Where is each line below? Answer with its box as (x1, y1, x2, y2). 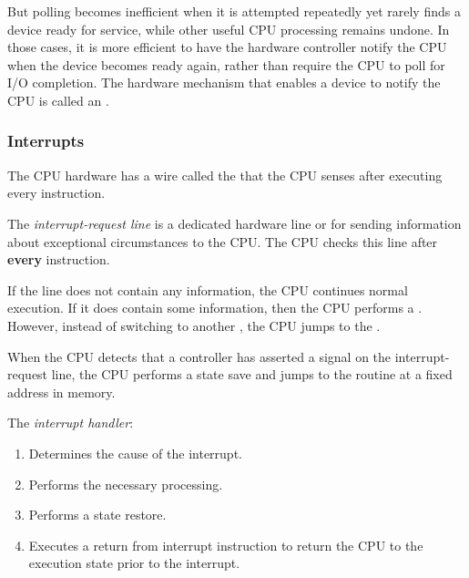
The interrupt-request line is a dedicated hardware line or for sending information (7, 213, 462, 232)
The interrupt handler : (7, 413, 134, 432)
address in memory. (7, 382, 116, 401)
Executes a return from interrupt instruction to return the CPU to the (28, 535, 423, 554)
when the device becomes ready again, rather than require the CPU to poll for (7, 55, 445, 74)
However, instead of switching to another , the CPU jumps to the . (7, 315, 381, 335)
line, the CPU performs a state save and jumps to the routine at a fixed (51, 365, 453, 384)
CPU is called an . (7, 90, 109, 109)
